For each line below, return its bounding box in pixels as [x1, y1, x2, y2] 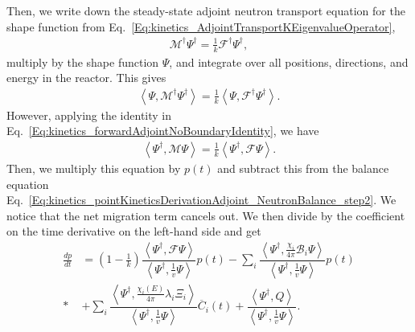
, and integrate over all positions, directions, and [169, 53, 409, 70]
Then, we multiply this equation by [6, 159, 181, 176]
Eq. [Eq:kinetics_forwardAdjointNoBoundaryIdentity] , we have [6, 122, 319, 139]
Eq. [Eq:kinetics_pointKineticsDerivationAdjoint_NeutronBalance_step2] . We [6, 191, 397, 208]
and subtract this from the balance [217, 159, 389, 176]
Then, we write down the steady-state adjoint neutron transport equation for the [6, 2, 405, 18]
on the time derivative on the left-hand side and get [6, 223, 261, 240]
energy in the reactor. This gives [6, 69, 166, 86]
